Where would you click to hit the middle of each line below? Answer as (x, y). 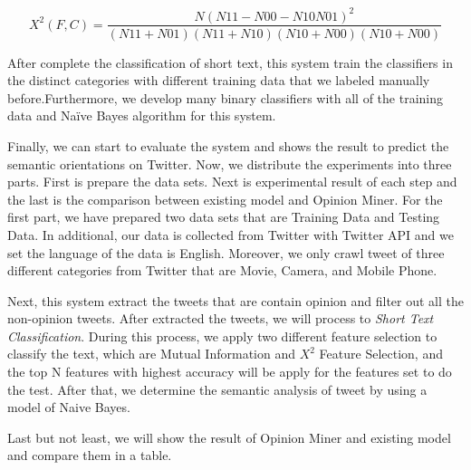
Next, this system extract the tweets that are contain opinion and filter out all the (236, 300)
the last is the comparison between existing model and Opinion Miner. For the (225, 199)
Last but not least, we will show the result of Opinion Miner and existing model (229, 437)
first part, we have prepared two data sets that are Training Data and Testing (224, 217)
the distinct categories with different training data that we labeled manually (219, 80)
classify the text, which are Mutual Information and (151, 354)
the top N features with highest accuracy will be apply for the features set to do (230, 372)
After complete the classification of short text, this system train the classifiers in (230, 62)
